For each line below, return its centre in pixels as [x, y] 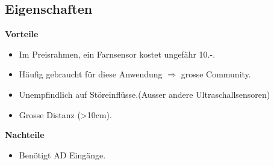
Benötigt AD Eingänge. [62, 154]
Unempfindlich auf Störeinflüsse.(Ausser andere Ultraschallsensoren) [145, 94]
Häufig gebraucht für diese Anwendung [91, 74]
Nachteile [25, 135]
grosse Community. [216, 74]
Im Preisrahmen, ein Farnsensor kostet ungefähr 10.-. [117, 54]
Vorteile [22, 34]
